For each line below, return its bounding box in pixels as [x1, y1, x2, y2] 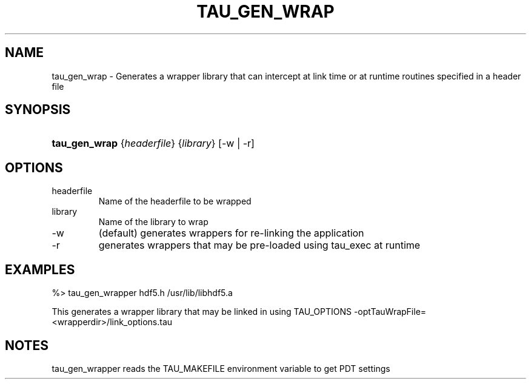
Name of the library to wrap [98, 217, 209, 227]
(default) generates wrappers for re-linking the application [98, 227, 364, 240]
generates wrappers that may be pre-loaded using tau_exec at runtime [98, 239, 421, 252]
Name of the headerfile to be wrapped [98, 196, 252, 207]
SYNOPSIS [5, 102, 71, 118]
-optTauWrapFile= [353, 306, 427, 317]
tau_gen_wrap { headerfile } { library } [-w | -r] [52, 137, 255, 150]
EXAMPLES [5, 261, 75, 277]
